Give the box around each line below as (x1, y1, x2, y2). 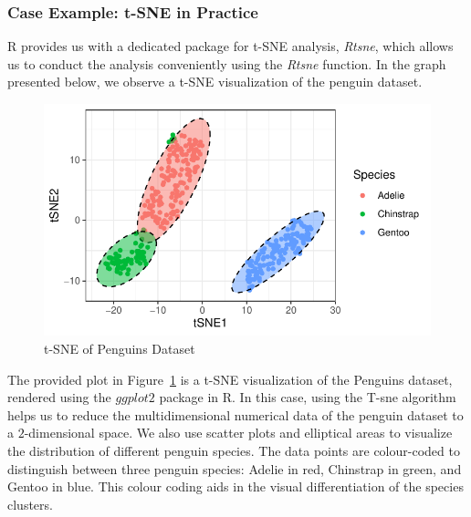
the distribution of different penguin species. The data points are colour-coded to (7, 440, 460, 460)
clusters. (7, 494, 53, 513)
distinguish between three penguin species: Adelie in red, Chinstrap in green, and (7, 459, 462, 478)
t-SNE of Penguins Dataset (44, 338, 195, 357)
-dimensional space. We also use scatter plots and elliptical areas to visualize (24, 423, 453, 442)
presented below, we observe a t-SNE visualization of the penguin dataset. (7, 72, 423, 91)
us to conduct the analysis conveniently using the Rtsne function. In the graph (7, 54, 446, 73)
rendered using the (7, 388, 111, 407)
